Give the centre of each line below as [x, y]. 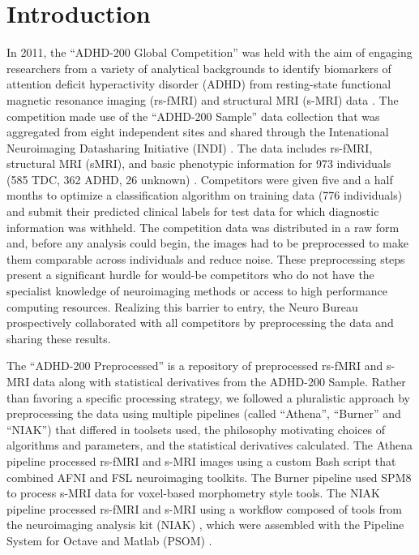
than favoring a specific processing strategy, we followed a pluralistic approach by [208, 397]
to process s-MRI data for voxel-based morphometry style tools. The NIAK [193, 493]
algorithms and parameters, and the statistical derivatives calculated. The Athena [210, 445]
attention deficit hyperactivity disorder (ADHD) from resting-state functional [199, 84]
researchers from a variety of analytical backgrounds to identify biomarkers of [199, 68]
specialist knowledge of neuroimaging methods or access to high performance [197, 291]
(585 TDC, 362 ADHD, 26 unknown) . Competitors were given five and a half [200, 179]
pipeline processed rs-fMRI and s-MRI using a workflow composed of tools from [204, 508]
